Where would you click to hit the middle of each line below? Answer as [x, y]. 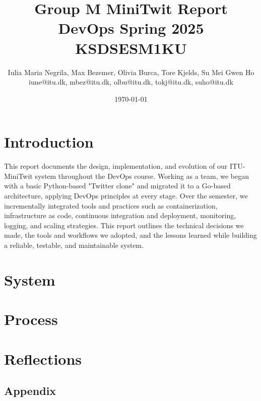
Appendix [30, 391]
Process [31, 319]
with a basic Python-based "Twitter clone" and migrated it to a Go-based [117, 186]
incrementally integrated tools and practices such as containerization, [111, 205]
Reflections [43, 358]
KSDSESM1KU [131, 48]
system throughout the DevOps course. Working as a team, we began [142, 176]
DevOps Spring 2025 [131, 28]
